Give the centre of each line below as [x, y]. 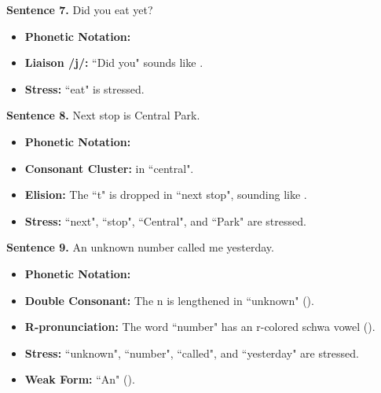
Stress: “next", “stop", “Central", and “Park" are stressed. [165, 220]
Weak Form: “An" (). [80, 379]
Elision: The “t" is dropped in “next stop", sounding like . [166, 195]
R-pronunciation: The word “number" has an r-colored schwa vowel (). [200, 327]
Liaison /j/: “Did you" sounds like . [114, 62]
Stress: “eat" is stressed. [84, 88]
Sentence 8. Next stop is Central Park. [103, 115]
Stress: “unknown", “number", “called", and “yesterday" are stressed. [192, 353]
